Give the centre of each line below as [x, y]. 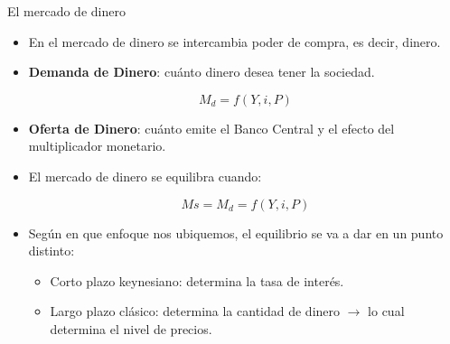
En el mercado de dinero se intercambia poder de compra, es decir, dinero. [234, 41]
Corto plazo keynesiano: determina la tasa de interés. [197, 280]
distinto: [52, 251]
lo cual [386, 311]
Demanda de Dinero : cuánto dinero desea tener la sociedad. [202, 72]
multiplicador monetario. [97, 146]
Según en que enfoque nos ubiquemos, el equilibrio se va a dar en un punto [236, 232]
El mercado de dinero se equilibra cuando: [145, 176]
